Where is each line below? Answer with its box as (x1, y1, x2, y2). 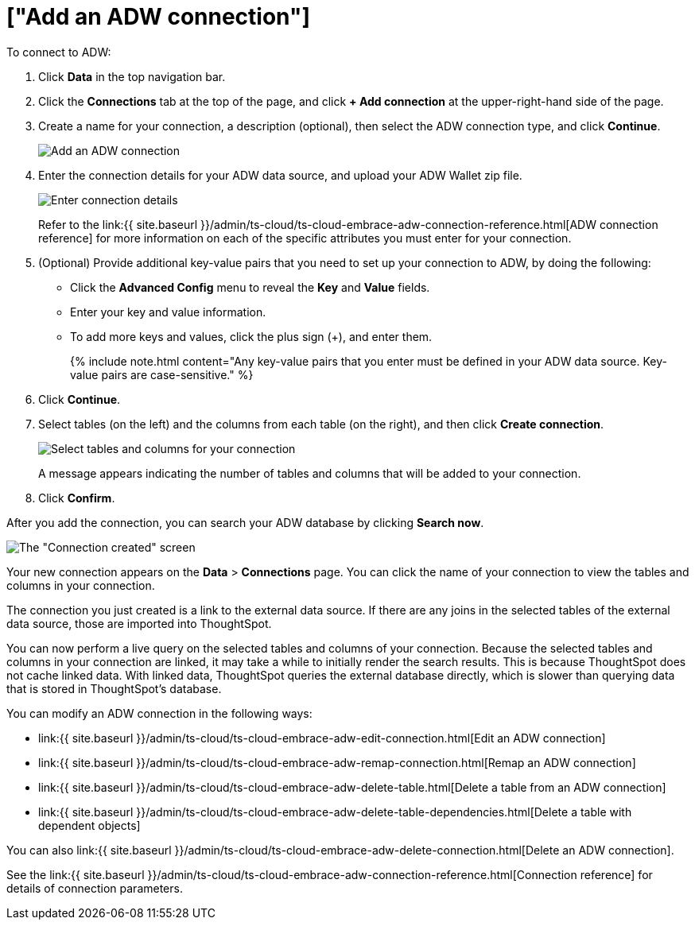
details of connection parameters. (6, 881, 183, 895)
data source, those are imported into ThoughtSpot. (6, 616, 272, 630)
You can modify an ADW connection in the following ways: (6, 706, 313, 720)
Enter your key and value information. (70, 304, 266, 319)
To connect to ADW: (6, 45, 111, 59)
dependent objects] (38, 818, 141, 832)
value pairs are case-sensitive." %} (70, 367, 254, 382)
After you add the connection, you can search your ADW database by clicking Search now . (6, 515, 484, 529)
